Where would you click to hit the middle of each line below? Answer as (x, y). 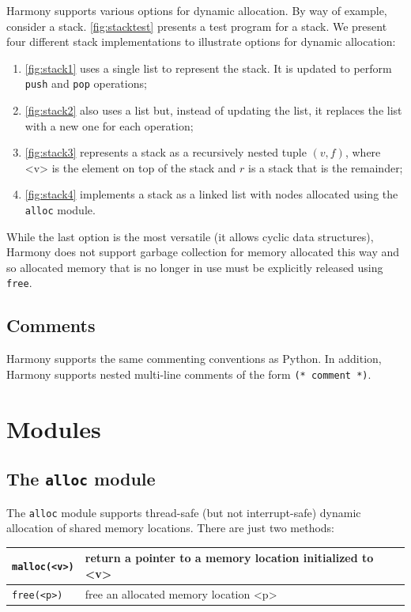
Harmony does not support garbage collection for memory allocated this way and (203, 252)
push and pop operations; (86, 83)
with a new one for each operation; (109, 125)
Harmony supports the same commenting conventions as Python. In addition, (194, 359)
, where (363, 152)
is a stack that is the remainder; (326, 167)
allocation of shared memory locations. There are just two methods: (171, 528)
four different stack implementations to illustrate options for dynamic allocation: (201, 42)
